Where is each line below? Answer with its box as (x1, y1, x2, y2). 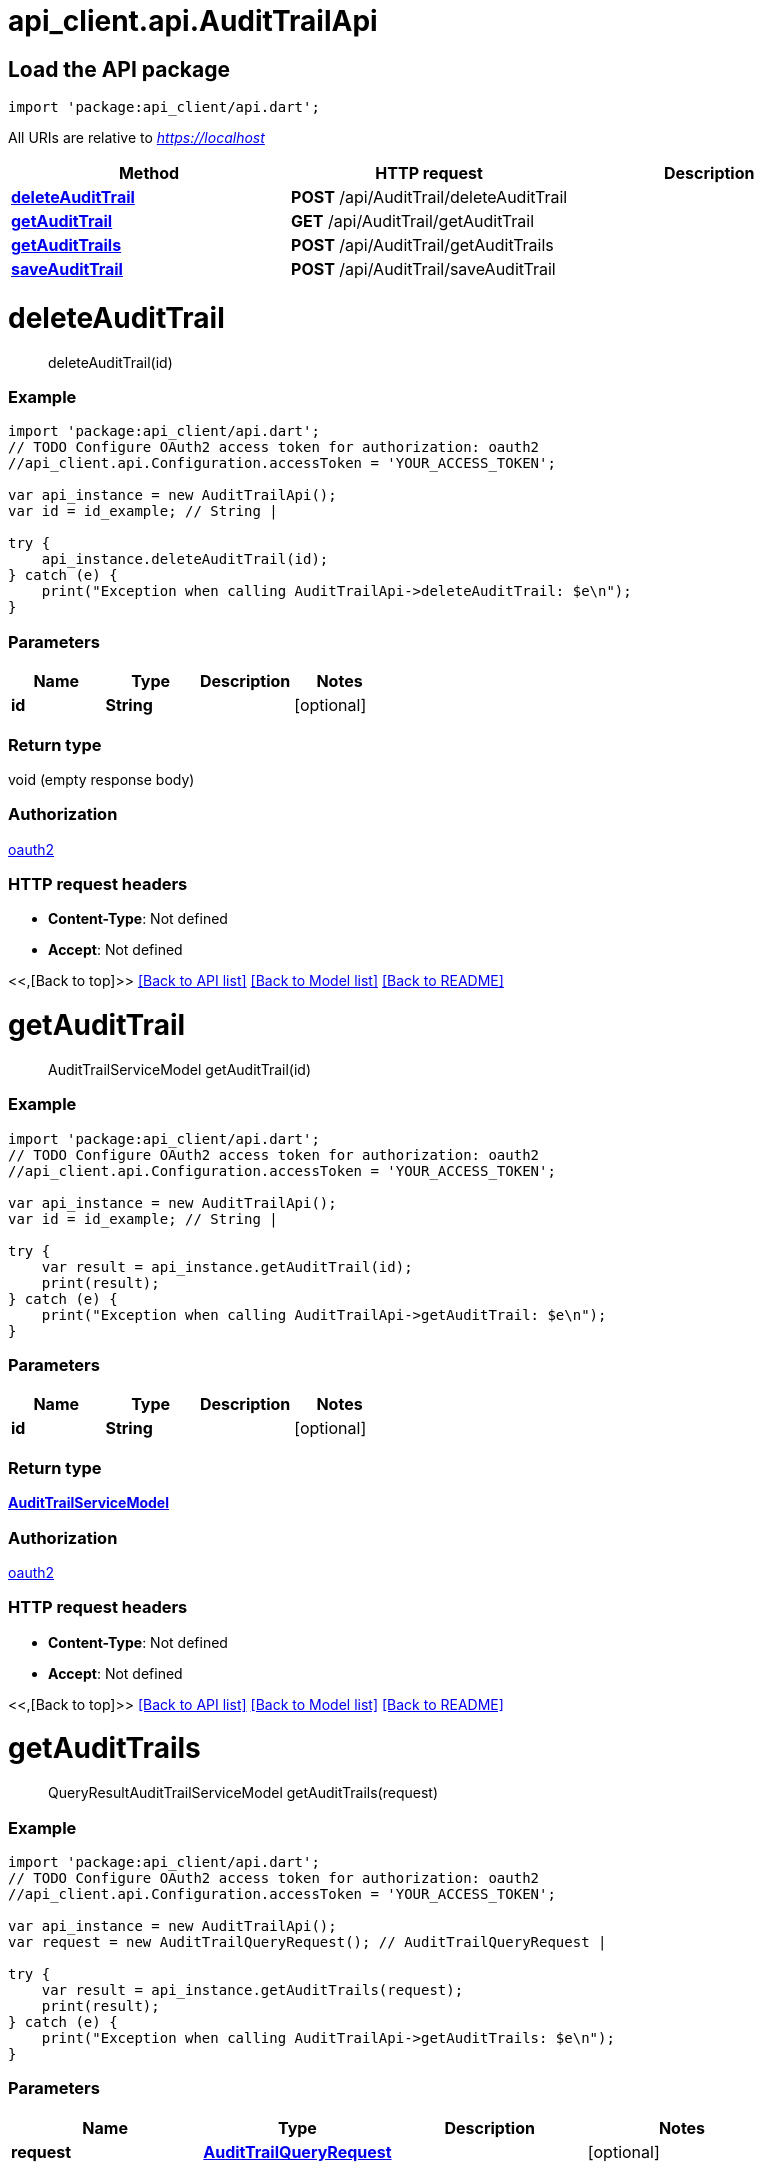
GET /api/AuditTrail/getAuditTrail (291, 211, 535, 232)
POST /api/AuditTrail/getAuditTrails (291, 235, 554, 256)
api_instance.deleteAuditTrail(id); (41, 551, 329, 568)
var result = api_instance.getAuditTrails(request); (41, 1981, 464, 1998)
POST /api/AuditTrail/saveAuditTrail (291, 259, 556, 280)
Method (118, 163, 180, 184)
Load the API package (8, 56, 230, 82)
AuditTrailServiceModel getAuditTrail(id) (48, 1060, 311, 1078)
